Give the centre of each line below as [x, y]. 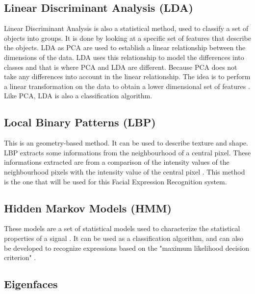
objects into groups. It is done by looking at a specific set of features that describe [127, 38]
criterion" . [20, 257]
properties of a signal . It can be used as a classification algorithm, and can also [124, 238]
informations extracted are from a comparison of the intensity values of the [117, 162]
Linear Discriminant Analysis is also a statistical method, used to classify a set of [126, 28]
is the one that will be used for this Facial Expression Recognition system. [115, 181]
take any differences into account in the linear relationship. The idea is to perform [127, 76]
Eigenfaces [31, 284]
